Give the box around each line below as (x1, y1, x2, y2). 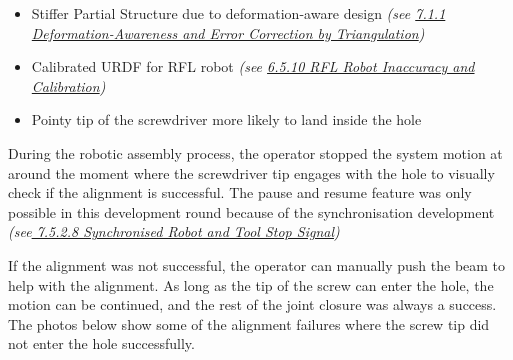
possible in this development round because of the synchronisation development (8, 201, 495, 222)
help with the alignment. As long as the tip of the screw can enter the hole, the (8, 274, 494, 295)
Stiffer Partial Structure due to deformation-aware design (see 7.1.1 (31, 3, 446, 23)
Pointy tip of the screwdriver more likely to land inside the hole (31, 109, 422, 130)
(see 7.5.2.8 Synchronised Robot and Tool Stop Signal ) (8, 221, 340, 242)
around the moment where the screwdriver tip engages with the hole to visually (8, 162, 495, 183)
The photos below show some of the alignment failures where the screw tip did (8, 313, 490, 334)
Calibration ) (31, 75, 106, 96)
